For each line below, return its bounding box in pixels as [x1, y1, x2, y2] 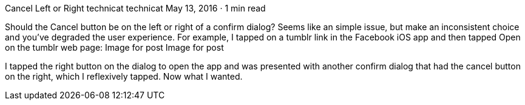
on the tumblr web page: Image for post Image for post [5, 42, 224, 52]
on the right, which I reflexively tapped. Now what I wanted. [5, 71, 243, 81]
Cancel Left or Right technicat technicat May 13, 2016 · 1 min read [5, 3, 266, 13]
